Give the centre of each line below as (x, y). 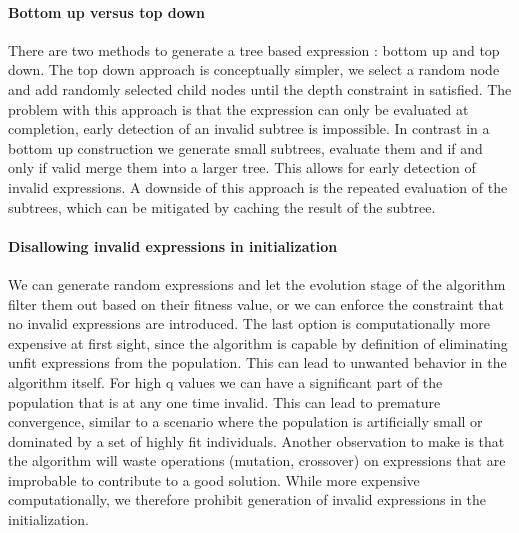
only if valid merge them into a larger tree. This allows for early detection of (242, 167)
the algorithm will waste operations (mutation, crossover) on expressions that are (257, 460)
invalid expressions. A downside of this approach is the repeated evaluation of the (258, 186)
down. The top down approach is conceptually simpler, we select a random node (254, 69)
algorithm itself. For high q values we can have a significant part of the (225, 381)
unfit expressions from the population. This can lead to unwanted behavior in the (257, 362)
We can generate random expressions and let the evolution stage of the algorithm (257, 283)
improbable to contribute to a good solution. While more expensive (214, 479)
